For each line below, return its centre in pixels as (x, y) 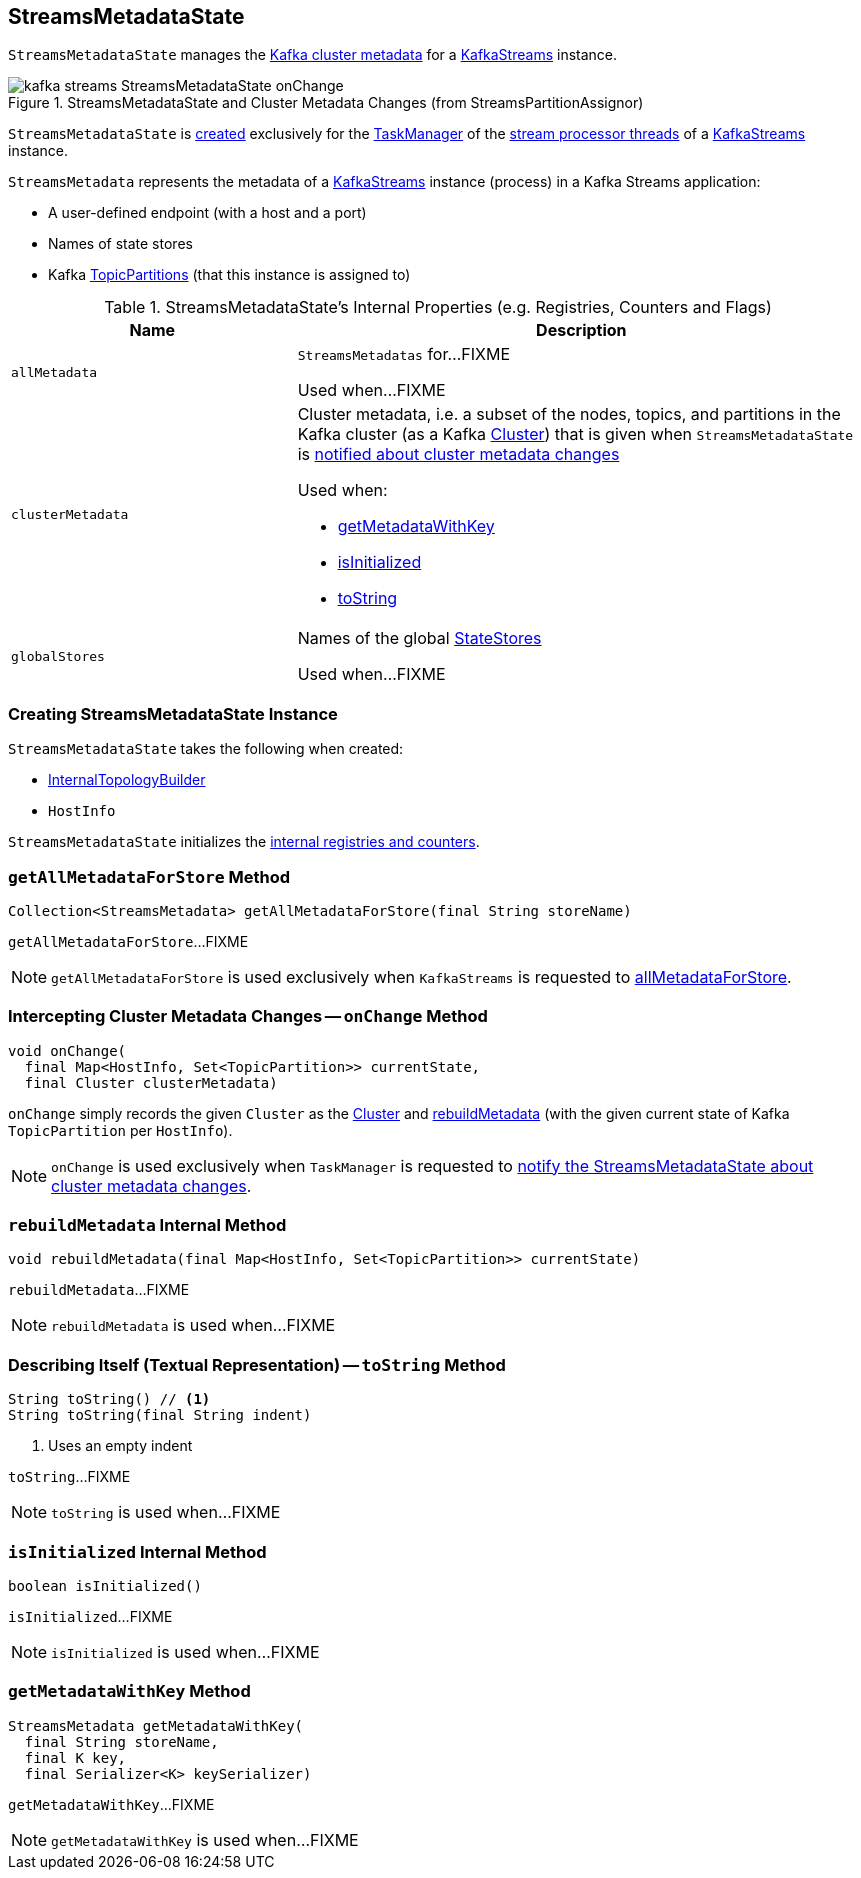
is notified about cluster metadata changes (458, 454)
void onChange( (67, 1050)
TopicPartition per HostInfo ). (120, 1130)
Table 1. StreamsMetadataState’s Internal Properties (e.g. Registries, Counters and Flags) (438, 307)
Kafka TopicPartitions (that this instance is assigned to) (229, 275)
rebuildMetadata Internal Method (147, 1225)
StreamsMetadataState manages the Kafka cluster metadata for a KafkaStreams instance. (313, 55)
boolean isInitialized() (105, 1585)
